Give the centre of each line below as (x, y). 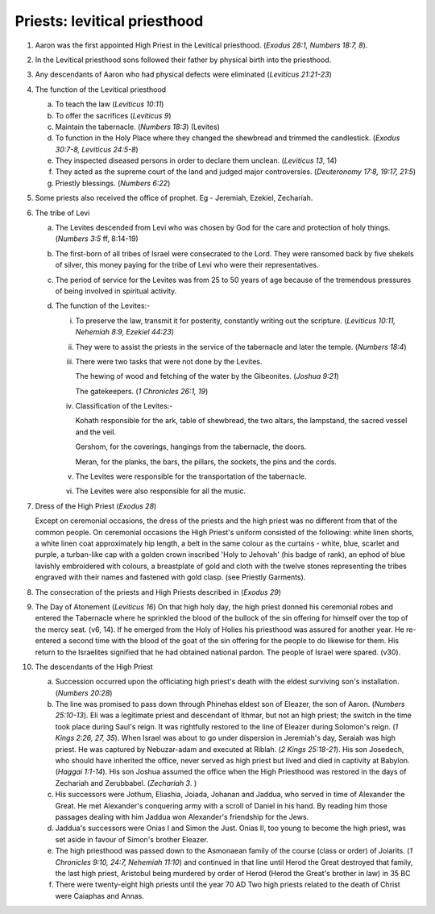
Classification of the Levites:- (124, 406)
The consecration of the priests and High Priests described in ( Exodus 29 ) (158, 592)
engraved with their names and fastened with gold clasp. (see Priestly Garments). (170, 577)
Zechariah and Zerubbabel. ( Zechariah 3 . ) (126, 783)
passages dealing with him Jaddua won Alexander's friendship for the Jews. (182, 816)
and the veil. (96, 432)
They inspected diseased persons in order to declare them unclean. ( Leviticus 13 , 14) (196, 160)
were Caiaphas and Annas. (100, 895)
